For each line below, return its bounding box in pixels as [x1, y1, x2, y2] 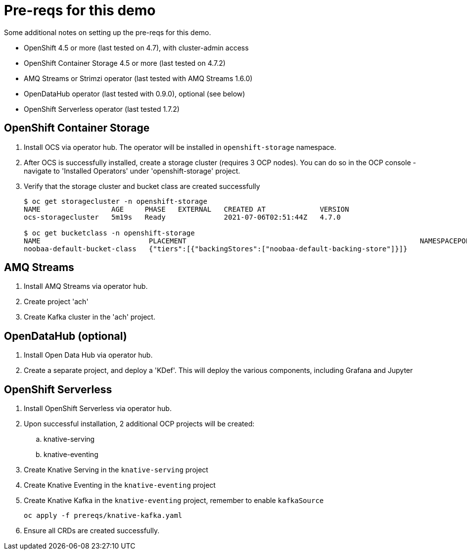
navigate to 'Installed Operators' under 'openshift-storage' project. [24, 166, 240, 175]
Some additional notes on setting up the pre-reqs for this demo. [4, 28, 211, 37]
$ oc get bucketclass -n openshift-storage [24, 229, 195, 237]
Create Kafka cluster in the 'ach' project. [24, 313, 155, 322]
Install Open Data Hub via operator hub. [24, 351, 153, 360]
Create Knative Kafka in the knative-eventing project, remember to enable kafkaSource [24, 496, 324, 505]
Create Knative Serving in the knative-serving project [24, 465, 208, 474]
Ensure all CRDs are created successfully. [24, 526, 160, 535]
